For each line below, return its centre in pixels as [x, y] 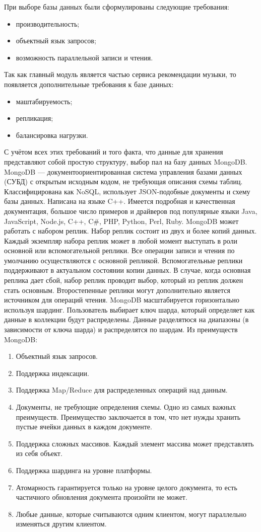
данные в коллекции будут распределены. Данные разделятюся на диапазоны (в [126, 319]
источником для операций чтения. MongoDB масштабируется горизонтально [122, 300]
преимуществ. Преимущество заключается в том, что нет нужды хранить [128, 416]
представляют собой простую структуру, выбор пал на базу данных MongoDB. [126, 161]
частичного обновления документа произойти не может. [102, 497]
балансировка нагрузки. [52, 135]
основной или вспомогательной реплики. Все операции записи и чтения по [119, 250]
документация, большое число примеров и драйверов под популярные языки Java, [131, 211]
